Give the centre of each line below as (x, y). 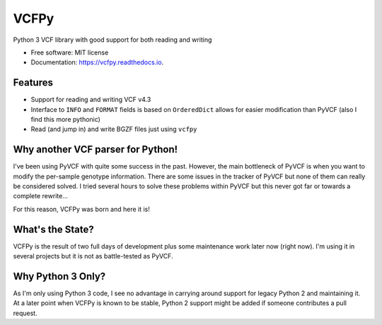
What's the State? (54, 229)
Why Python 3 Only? (59, 276)
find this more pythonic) (65, 120)
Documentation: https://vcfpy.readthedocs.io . (97, 62)
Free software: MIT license (70, 52)
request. (25, 313)
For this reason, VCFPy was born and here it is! (81, 209)
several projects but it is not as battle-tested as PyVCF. (93, 256)
